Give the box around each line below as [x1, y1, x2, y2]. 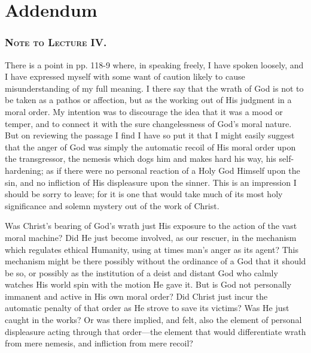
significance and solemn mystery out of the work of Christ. [5, 199, 219, 212]
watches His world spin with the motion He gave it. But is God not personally [5, 278, 292, 291]
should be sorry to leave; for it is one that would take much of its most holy [5, 188, 283, 200]
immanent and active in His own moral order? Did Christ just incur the [5, 289, 268, 302]
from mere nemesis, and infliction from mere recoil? [5, 337, 193, 349]
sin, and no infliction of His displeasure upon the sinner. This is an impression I [5, 176, 297, 188]
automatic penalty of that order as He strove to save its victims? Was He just [5, 301, 289, 314]
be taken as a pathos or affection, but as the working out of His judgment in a [5, 93, 292, 106]
